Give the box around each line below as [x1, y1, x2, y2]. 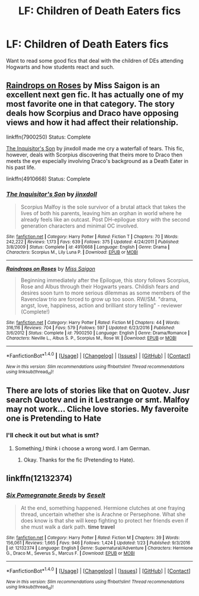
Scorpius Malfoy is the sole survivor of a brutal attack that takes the [20, 203, 186, 211]
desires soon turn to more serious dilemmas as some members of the [20, 289, 191, 297]
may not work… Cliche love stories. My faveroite [6, 404, 189, 414]
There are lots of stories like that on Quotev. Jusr [6, 386, 190, 396]
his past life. [6, 164, 36, 171]
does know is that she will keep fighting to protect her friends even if [20, 517, 188, 524]
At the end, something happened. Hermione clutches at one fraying [20, 505, 185, 512]
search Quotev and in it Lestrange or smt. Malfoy [6, 395, 190, 405]
